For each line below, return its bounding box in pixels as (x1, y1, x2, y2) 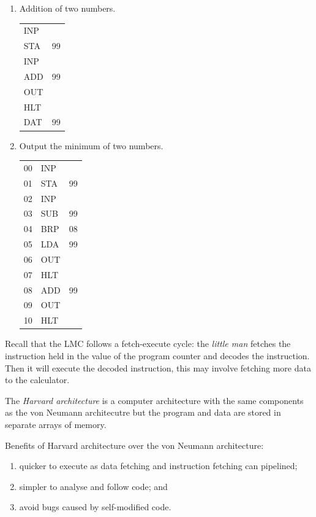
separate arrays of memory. (5, 418, 107, 430)
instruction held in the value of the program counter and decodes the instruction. (5, 349, 310, 362)
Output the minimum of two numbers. (19, 139, 164, 152)
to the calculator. (5, 373, 70, 386)
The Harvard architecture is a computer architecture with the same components (5, 394, 304, 406)
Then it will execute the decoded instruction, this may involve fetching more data (5, 361, 311, 374)
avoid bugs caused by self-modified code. (19, 500, 171, 513)
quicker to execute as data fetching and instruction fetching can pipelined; (19, 459, 298, 472)
